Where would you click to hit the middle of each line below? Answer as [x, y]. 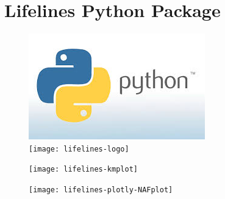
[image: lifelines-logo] [79, 149]
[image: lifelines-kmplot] [83, 169]
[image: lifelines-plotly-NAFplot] [101, 190]
